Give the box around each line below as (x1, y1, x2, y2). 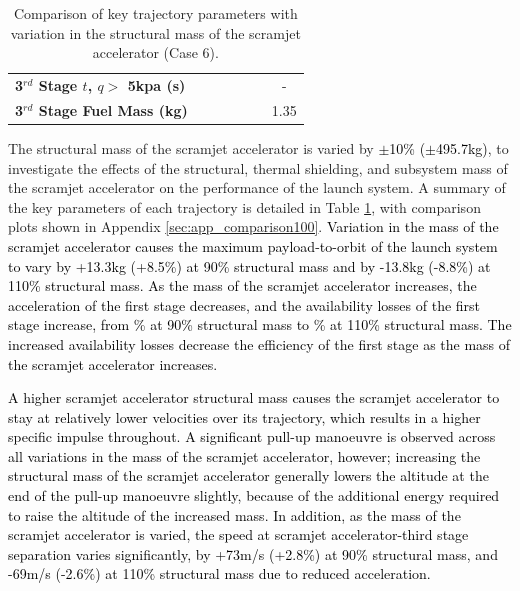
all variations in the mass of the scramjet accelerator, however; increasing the (8, 445, 481, 466)
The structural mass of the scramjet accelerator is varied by (8, 137, 374, 158)
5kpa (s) (127, 75, 186, 96)
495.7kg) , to (436, 137, 509, 158)
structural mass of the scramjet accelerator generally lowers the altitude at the (8, 465, 489, 486)
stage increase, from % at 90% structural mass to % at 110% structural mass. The (8, 314, 512, 335)
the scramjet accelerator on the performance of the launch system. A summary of (8, 177, 506, 198)
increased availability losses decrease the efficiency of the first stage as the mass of (8, 333, 511, 354)
